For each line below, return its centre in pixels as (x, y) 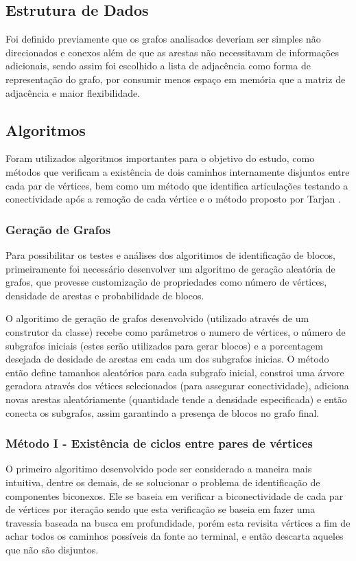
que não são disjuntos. (52, 549)
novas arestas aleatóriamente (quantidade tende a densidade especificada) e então (176, 399)
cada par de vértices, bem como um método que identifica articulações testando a (177, 185)
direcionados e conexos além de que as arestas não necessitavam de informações (172, 52)
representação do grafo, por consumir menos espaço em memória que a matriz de (176, 79)
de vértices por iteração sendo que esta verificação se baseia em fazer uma (161, 509)
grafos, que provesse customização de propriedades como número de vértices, (166, 282)
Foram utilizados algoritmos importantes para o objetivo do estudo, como (160, 158)
